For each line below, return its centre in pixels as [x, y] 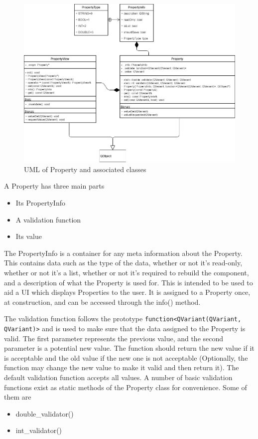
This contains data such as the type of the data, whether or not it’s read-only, [123, 263]
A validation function [48, 219]
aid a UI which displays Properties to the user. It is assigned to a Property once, [127, 292]
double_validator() [45, 413]
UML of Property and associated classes [85, 169]
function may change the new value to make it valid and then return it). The [122, 367]
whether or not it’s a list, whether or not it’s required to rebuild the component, [127, 272]
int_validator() [39, 430]
